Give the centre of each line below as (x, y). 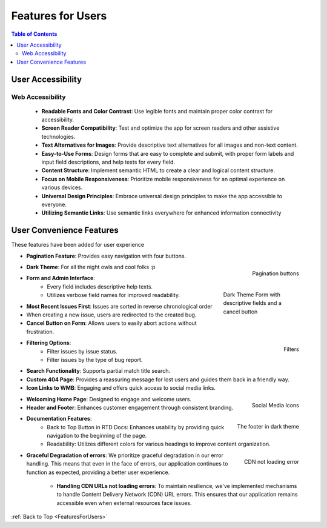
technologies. (58, 136)
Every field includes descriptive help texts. (100, 286)
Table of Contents (34, 34)
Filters (291, 349)
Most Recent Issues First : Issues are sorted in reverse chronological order (120, 306)
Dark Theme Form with (252, 295)
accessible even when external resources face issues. (124, 503)
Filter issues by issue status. (82, 351)
